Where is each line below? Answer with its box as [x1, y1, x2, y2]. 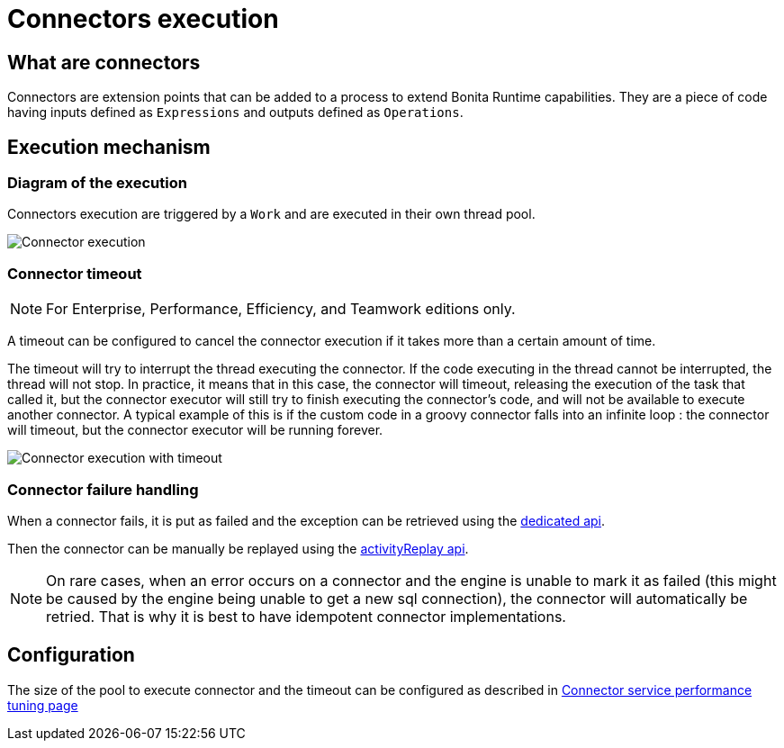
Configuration [7, 644, 135, 667]
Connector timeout [7, 264, 142, 283]
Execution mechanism [7, 135, 211, 158]
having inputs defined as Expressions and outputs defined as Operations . [7, 104, 464, 121]
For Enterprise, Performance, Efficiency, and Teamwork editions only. [46, 300, 516, 319]
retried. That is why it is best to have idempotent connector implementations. [46, 607, 566, 626]
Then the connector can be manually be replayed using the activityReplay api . [7, 540, 469, 556]
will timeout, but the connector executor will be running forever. [7, 422, 383, 438]
